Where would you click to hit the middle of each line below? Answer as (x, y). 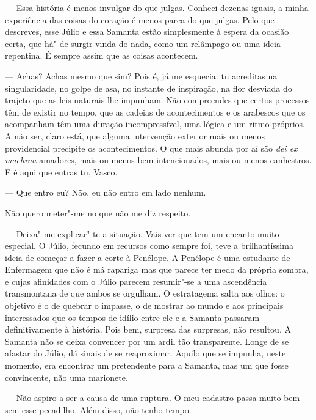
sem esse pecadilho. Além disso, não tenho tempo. (98, 409)
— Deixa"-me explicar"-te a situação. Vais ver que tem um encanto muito (142, 233)
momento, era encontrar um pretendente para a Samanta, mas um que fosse (147, 365)
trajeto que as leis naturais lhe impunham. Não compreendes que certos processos (157, 100)
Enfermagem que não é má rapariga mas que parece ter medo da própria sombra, (157, 269)
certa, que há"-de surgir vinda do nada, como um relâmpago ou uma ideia (143, 43)
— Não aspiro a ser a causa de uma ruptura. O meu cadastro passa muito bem (153, 398)
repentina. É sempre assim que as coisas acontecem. (102, 55)
